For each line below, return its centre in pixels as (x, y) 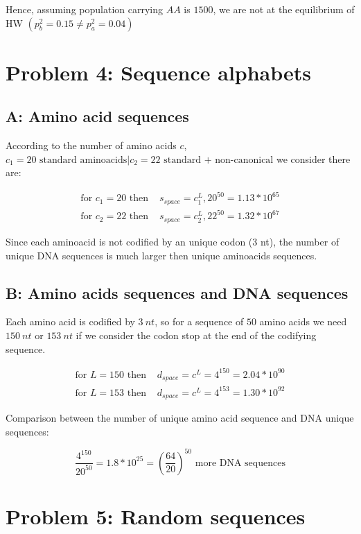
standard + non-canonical (219, 160)
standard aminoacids (83, 160)
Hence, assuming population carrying (84, 9)
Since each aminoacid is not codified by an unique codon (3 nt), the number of (173, 241)
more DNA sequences (240, 463)
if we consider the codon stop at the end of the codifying (196, 335)
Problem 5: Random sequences (156, 516)
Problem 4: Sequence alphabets (159, 72)
